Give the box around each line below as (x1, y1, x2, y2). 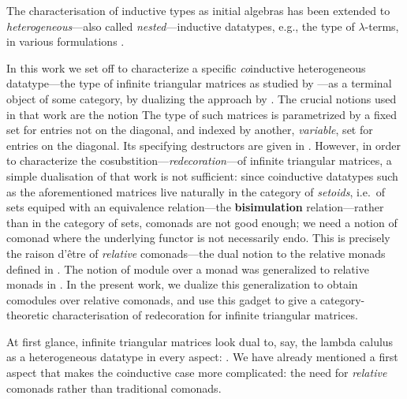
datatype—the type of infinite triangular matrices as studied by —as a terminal (6, 75, 392, 91)
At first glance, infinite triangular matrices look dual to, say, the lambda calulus (6, 333, 394, 349)
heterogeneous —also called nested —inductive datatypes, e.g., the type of (6, 17, 355, 34)
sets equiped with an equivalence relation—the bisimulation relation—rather (6, 199, 384, 215)
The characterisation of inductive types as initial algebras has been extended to (6, 2, 390, 18)
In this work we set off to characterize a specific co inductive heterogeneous (6, 59, 366, 76)
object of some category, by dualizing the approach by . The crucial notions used (6, 90, 397, 106)
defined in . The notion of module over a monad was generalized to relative (6, 260, 369, 277)
